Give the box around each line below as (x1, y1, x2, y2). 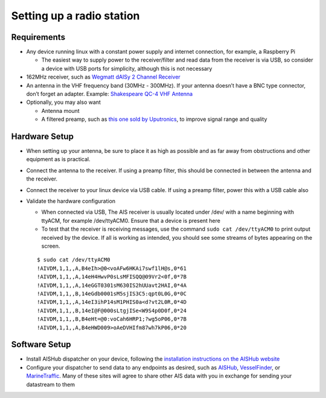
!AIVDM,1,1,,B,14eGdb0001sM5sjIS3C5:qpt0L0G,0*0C (37, 290, 187, 297)
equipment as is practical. (26, 156, 91, 163)
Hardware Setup (11, 132, 74, 141)
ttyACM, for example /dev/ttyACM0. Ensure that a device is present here (41, 217, 220, 224)
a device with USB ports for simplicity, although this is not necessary (41, 65, 213, 72)
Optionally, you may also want (26, 98, 101, 106)
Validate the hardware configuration (26, 197, 116, 205)
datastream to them (26, 380, 75, 388)
